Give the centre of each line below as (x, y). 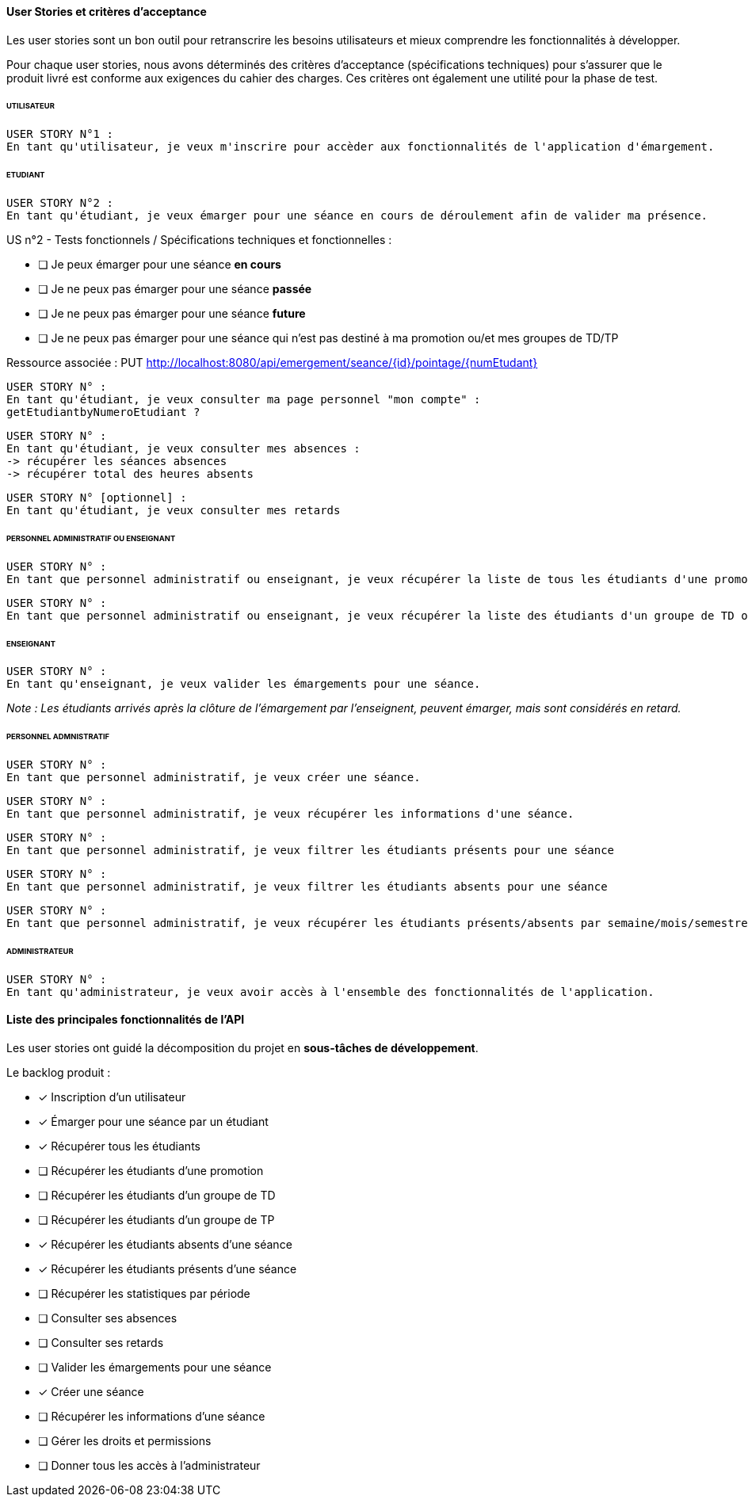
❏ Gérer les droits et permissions (125, 1440)
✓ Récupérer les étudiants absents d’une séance (165, 1244)
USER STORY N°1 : (60, 134)
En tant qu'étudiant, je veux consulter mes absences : (183, 448)
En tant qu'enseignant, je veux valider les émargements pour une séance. (244, 684)
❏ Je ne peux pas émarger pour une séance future (172, 313)
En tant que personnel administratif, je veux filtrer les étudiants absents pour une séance (307, 887)
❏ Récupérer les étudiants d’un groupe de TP (156, 1219)
